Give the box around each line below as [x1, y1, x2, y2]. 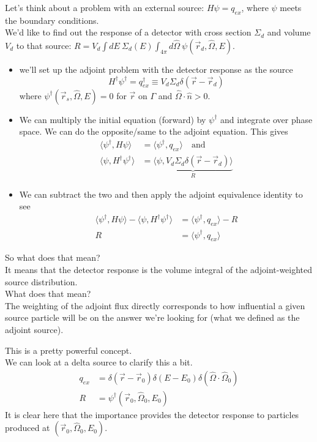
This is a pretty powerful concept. [5, 343, 132, 356]
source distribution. [5, 275, 78, 288]
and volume [267, 26, 311, 39]
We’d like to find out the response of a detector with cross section [5, 26, 252, 39]
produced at [5, 421, 50, 434]
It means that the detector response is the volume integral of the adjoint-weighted [5, 263, 313, 275]
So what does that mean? [5, 251, 100, 264]
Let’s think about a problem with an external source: [5, 1, 204, 13]
